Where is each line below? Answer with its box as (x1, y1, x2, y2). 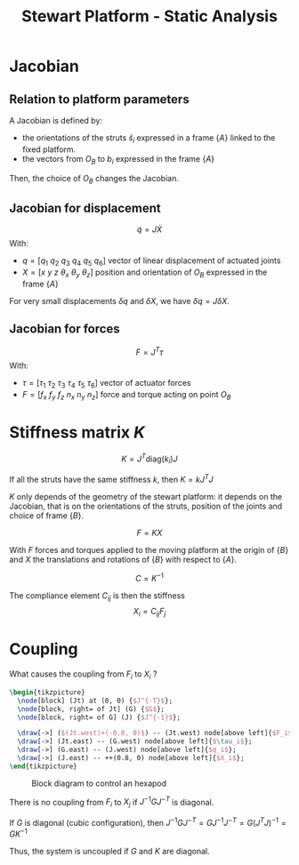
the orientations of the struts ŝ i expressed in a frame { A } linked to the (21, 132, 276, 145)
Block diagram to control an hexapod (31, 778, 167, 789)
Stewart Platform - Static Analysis (20, 6, 279, 27)
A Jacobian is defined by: (9, 116, 103, 125)
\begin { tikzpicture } (9, 687, 86, 697)
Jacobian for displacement (9, 200, 162, 215)
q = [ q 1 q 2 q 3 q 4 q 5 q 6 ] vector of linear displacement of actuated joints (21, 255, 281, 268)
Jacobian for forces (9, 322, 120, 337)
